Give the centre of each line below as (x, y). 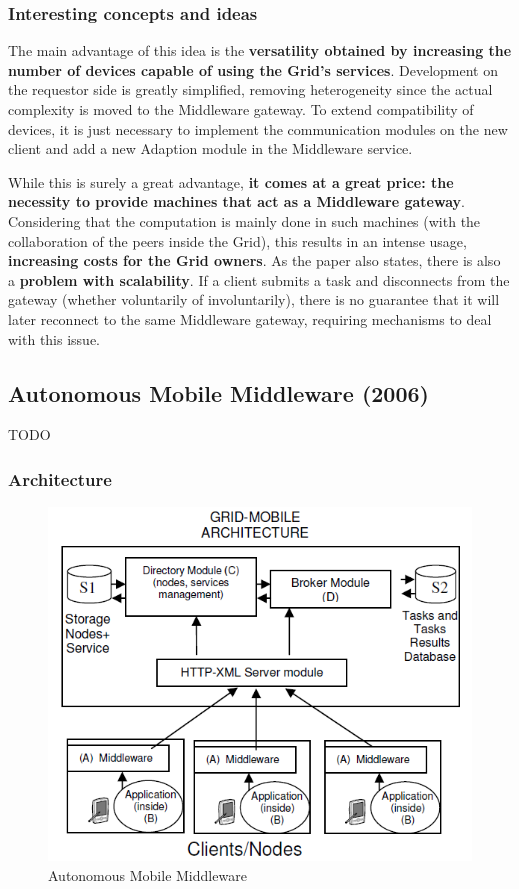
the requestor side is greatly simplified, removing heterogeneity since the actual (250, 89)
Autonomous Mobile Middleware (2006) (218, 392)
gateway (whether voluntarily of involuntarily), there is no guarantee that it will (254, 299)
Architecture (60, 478)
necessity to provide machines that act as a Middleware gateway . (236, 201)
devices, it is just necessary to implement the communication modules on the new (258, 128)
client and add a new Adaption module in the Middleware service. (210, 148)
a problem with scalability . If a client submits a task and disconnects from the (259, 279)
